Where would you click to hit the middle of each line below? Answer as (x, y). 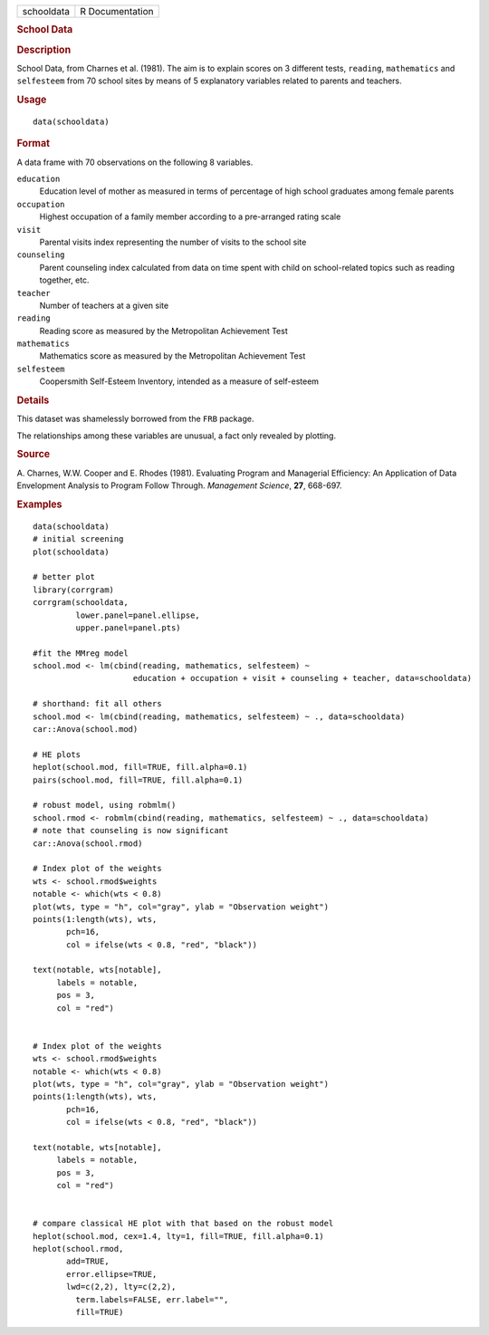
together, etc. (64, 280)
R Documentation (117, 11)
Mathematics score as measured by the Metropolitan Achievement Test (173, 356)
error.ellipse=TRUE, (112, 1274)
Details (33, 400)
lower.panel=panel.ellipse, (138, 615)
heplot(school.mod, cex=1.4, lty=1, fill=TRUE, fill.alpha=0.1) (179, 1236)
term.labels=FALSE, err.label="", (152, 1299)
